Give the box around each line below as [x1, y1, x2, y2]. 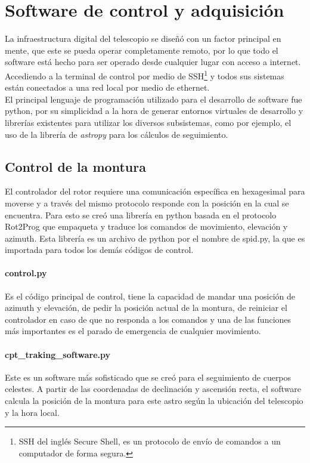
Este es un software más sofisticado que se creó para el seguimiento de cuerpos [5, 371, 292, 383]
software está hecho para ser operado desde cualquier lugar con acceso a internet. [5, 55, 301, 68]
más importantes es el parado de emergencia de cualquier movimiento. [5, 325, 261, 337]
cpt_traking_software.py [5, 348, 110, 360]
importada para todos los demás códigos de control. [5, 243, 194, 256]
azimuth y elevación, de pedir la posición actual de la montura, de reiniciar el [5, 301, 287, 314]
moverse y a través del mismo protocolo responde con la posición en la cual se [5, 196, 289, 209]
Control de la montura [5, 157, 146, 175]
